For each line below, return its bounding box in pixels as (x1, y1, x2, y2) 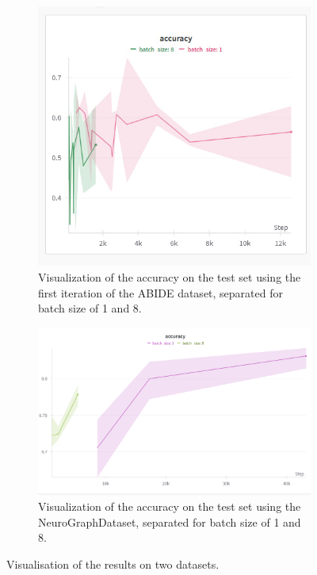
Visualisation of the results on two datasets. (6, 556, 220, 573)
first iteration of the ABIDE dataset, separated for (38, 284, 283, 301)
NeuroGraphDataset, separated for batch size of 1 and (38, 513, 301, 530)
